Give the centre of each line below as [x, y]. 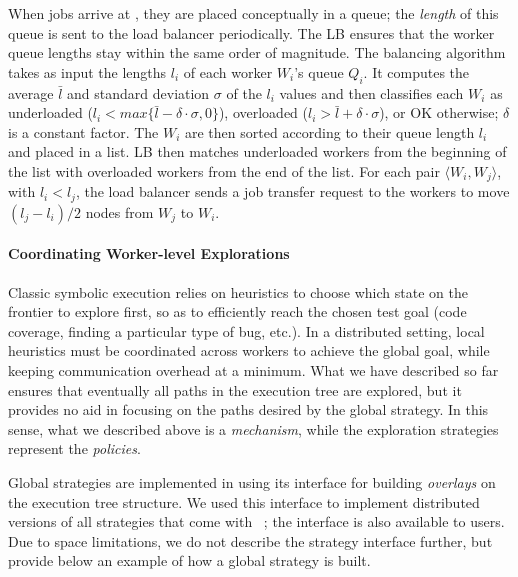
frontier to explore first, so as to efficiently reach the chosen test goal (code [237, 311]
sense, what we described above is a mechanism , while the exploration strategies [253, 428]
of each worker [228, 71]
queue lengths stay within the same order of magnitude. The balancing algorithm [257, 52]
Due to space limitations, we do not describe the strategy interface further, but [250, 540]
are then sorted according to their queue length [330, 131]
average [31, 92]
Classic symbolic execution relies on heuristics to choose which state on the [238, 291]
